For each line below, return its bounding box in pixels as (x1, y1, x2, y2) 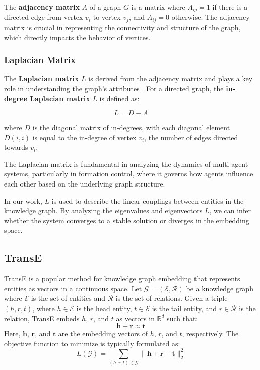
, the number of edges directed (144, 132, 238, 142)
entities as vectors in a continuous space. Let (4, 283, 142, 293)
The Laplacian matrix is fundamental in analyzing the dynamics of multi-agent (4, 158, 248, 169)
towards (4, 142, 28, 152)
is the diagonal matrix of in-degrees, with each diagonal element (32, 122, 230, 133)
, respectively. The (182, 328, 239, 339)
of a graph (89, 2, 121, 12)
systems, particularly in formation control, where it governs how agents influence (4, 168, 253, 179)
